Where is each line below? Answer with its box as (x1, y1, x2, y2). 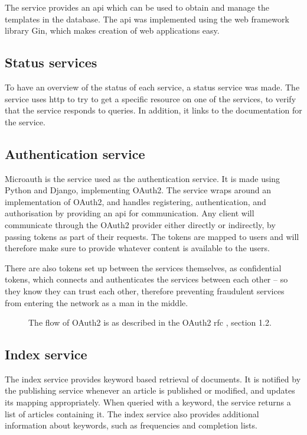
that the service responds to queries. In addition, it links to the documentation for (5, 104, 302, 116)
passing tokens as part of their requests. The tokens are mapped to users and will (5, 230, 299, 242)
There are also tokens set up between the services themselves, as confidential (5, 261, 282, 274)
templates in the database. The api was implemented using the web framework (5, 12, 289, 25)
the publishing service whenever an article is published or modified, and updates (5, 384, 295, 397)
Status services (5, 53, 97, 72)
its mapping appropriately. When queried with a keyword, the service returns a (5, 396, 291, 408)
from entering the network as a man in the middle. (5, 296, 188, 309)
